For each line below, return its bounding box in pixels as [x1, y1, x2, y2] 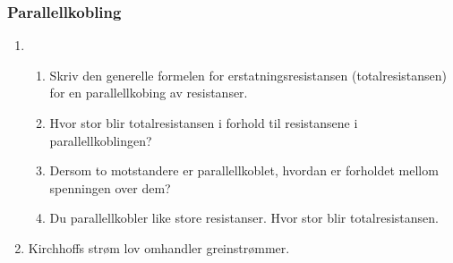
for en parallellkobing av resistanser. [49, 83, 248, 102]
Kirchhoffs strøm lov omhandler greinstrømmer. [28, 238, 290, 257]
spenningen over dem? [49, 178, 171, 197]
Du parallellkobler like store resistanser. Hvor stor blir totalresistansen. [49, 208, 439, 227]
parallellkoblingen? [49, 131, 152, 149]
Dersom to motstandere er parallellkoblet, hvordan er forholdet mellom [49, 161, 439, 180]
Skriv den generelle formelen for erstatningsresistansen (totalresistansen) [49, 65, 448, 84]
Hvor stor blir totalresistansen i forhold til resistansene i [49, 114, 358, 131]
